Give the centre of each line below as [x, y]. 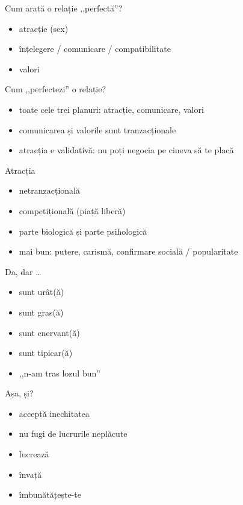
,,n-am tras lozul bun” [60, 373]
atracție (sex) [44, 28]
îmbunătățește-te [50, 494]
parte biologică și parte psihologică [83, 231]
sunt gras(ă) [41, 312]
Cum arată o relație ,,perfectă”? [64, 8]
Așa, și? [19, 393]
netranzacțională [49, 190]
